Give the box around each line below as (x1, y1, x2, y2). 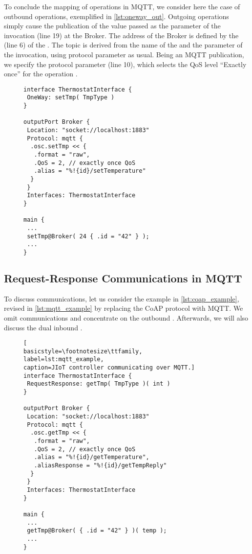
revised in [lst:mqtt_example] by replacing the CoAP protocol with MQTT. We (4, 303, 243, 313)
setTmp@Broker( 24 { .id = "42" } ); (27, 232, 149, 240)
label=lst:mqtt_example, (23, 356, 104, 363)
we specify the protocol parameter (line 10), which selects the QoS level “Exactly (4, 59, 247, 69)
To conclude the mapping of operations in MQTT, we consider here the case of (4, 1, 240, 11)
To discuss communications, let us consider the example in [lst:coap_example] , (4, 293, 239, 303)
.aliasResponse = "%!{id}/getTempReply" (34, 462, 167, 469)
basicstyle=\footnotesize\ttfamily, (23, 347, 143, 355)
